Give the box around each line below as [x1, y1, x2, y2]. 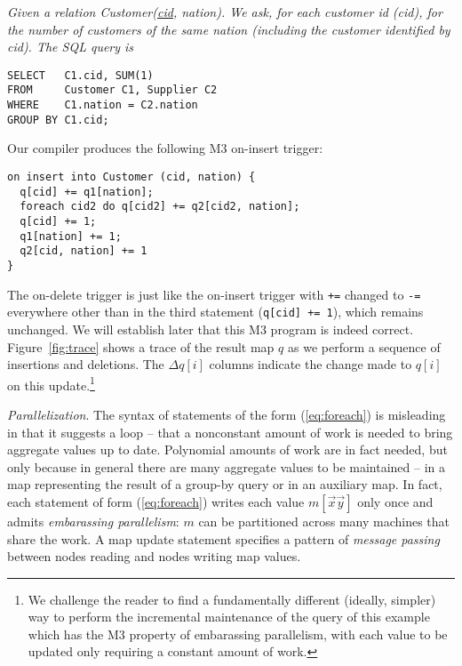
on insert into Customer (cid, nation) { [7, 171, 256, 183]
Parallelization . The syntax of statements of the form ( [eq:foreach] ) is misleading [7, 405, 446, 423]
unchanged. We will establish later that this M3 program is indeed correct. [7, 319, 414, 338]
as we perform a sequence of [287, 337, 441, 356]
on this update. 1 [7, 373, 95, 394]
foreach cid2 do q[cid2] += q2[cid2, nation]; [20, 200, 300, 213]
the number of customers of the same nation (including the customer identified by [7, 20, 450, 38]
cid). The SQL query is [7, 37, 134, 56]
